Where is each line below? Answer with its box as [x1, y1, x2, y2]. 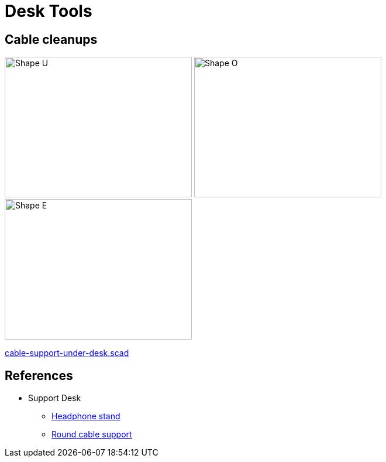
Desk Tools [5, 1, 92, 21]
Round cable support [51, 429, 132, 440]
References [5, 368, 73, 383]
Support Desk [28, 393, 81, 403]
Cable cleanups [5, 32, 98, 47]
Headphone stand [51, 411, 120, 422]
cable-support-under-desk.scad [5, 348, 129, 358]
